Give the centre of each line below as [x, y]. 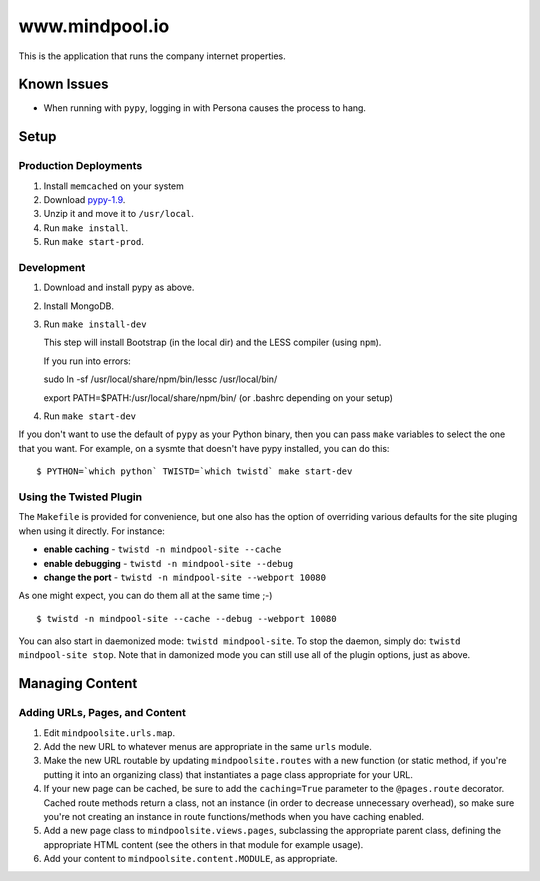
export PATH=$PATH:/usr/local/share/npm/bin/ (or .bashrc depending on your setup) [218, 397]
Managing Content [78, 683]
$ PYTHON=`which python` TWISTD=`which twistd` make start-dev [194, 471]
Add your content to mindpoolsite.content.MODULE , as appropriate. [191, 859]
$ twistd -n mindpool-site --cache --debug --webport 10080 [186, 618]
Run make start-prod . [93, 242]
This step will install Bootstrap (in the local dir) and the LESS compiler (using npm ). [212, 342]
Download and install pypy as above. [119, 287]
